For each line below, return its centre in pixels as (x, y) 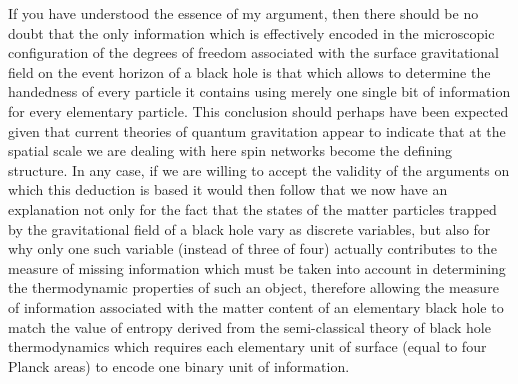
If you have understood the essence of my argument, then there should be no (243, 13)
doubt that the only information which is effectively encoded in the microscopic (251, 32)
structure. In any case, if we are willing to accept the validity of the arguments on (259, 169)
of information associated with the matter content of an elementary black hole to (256, 306)
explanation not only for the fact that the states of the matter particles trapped (252, 208)
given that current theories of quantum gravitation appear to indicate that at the (257, 130)
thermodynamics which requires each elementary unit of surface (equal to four (247, 346)
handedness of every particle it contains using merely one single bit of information (259, 91)
